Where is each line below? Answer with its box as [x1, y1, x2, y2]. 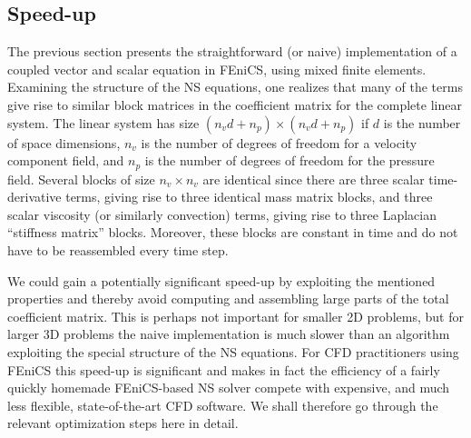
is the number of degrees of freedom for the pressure [144, 151, 435, 170]
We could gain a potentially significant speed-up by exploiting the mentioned [7, 271, 436, 290]
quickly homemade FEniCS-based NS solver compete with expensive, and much [7, 378, 450, 397]
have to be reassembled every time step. [7, 241, 229, 259]
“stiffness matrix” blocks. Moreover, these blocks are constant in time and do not [7, 223, 458, 242]
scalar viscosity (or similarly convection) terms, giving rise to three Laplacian [7, 204, 437, 224]
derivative [7, 187, 62, 206]
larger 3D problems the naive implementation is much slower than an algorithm [7, 324, 450, 343]
